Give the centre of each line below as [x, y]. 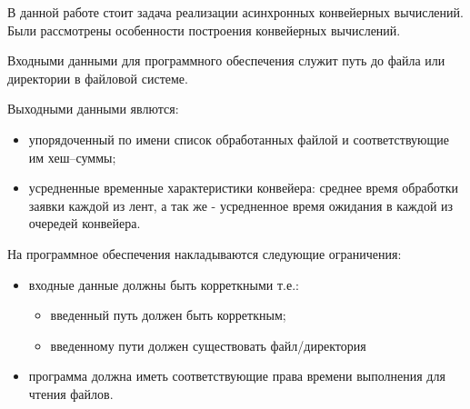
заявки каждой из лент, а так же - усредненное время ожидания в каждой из [241, 205]
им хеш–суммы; [72, 157]
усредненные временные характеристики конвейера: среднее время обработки [243, 188]
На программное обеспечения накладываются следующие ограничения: [205, 253]
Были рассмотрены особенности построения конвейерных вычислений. [204, 30]
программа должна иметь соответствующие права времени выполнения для [237, 376]
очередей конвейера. [85, 223]
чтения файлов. [71, 393]
